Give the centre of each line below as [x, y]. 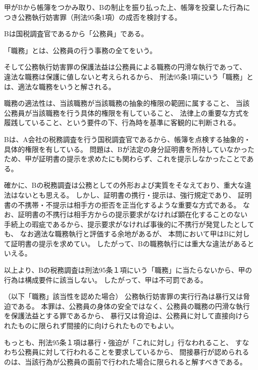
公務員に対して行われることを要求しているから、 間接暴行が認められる [133, 352]
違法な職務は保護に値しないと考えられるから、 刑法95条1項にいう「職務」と [129, 76]
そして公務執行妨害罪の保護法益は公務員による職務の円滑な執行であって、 [125, 67]
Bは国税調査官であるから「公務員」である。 [76, 34]
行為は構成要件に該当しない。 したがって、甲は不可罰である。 [106, 279]
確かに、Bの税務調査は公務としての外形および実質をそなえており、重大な [124, 185]
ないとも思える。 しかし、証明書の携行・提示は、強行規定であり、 [127, 194]
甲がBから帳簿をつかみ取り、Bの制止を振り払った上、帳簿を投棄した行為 [124, 7]
